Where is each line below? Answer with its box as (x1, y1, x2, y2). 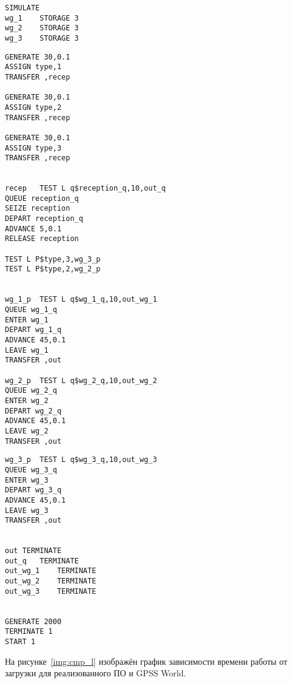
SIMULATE (5, 4, 40, 12)
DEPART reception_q (5, 214, 83, 223)
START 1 (5, 637, 36, 647)
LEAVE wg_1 (5, 345, 49, 355)
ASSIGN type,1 (5, 63, 62, 72)
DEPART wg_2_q (5, 406, 62, 415)
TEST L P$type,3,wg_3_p (5, 254, 101, 263)
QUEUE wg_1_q (5, 305, 57, 314)
